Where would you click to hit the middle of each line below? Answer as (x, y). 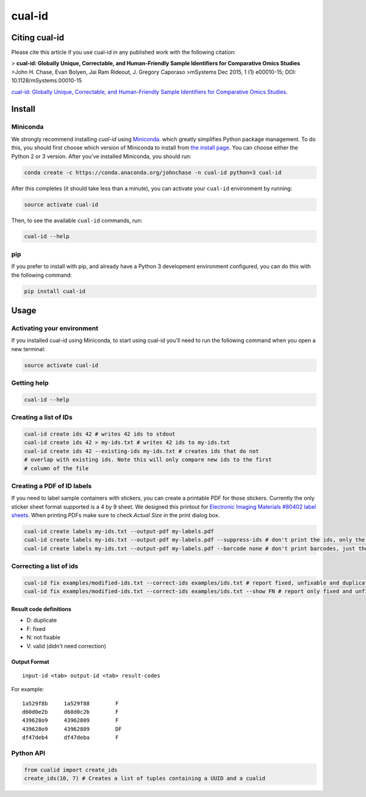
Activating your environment (55, 328)
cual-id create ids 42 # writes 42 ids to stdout (100, 434)
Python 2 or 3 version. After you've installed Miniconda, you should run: (102, 156)
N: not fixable (43, 638)
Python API (28, 753)
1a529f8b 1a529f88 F (70, 703)
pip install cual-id (55, 291)
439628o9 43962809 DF (72, 729)
